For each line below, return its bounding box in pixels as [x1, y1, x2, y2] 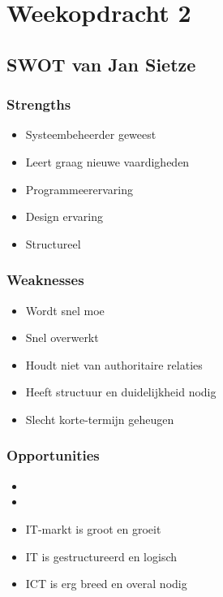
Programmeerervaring [25, 180, 134, 197]
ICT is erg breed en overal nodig [25, 575, 187, 592]
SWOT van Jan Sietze [6, 51, 196, 76]
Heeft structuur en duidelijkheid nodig [25, 383, 217, 400]
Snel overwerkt [25, 329, 99, 346]
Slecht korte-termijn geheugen [25, 410, 174, 427]
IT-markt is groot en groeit [25, 520, 161, 537]
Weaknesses [6, 270, 84, 290]
